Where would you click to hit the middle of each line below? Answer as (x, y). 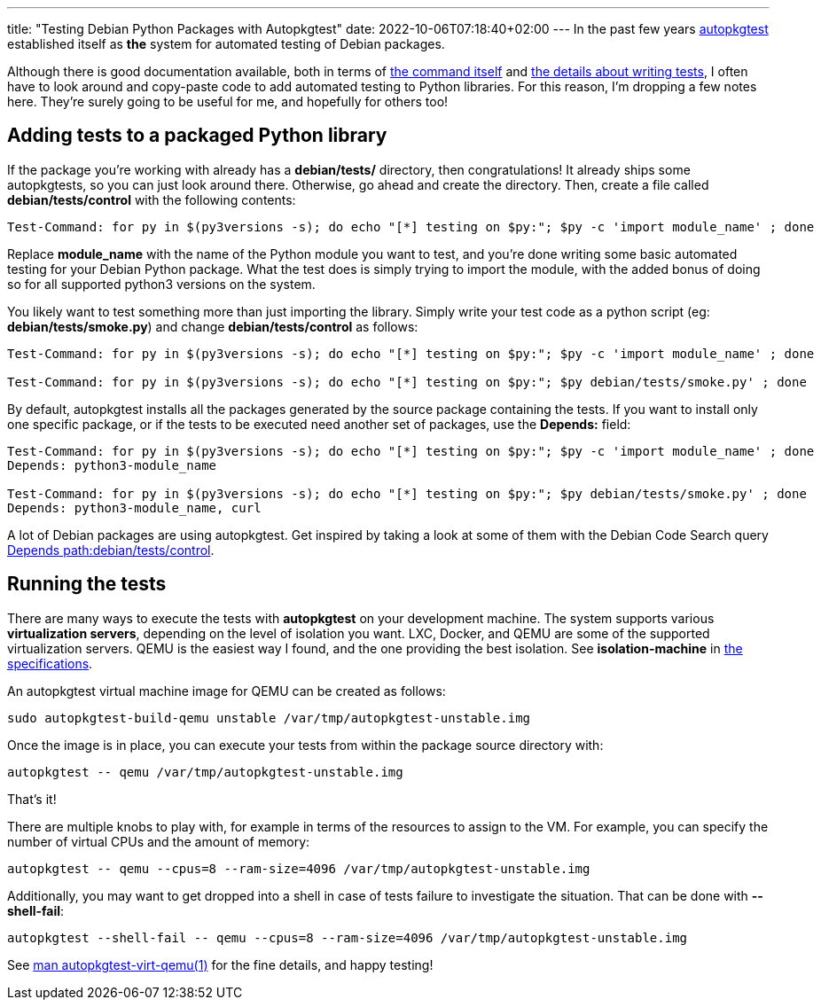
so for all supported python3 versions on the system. (161, 284)
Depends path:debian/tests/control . (111, 550)
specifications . (50, 663)
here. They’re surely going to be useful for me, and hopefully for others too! (228, 101)
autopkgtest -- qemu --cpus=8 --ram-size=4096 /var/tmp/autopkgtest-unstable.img (299, 868)
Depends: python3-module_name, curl (134, 507)
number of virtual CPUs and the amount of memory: (159, 841)
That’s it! (32, 799)
